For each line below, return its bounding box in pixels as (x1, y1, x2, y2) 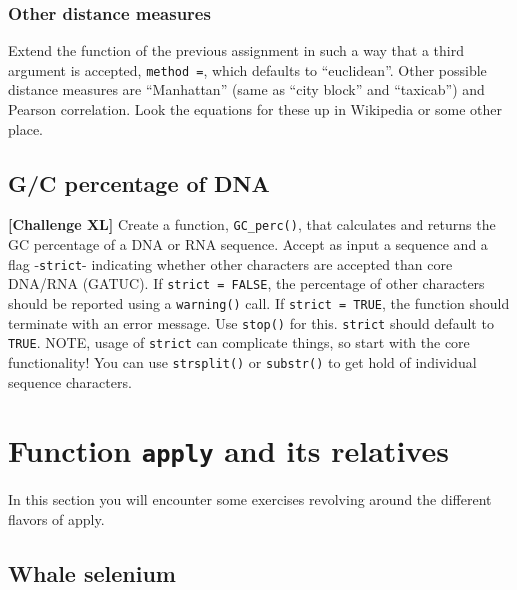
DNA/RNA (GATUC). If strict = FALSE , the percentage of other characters (8, 273, 485, 294)
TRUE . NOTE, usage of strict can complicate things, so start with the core (8, 332, 470, 353)
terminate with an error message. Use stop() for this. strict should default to (8, 312, 494, 333)
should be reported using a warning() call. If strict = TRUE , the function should (8, 293, 510, 314)
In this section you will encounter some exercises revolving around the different (8, 489, 492, 510)
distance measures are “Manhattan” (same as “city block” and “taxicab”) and (8, 79, 485, 100)
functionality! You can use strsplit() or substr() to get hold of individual (8, 351, 477, 372)
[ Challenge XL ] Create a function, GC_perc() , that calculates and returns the (8, 214, 496, 235)
